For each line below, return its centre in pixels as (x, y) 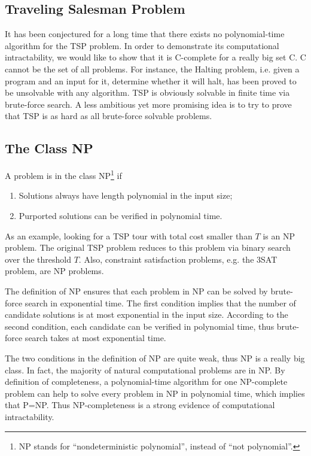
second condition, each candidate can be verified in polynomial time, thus (140, 326)
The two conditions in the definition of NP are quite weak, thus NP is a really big (155, 358)
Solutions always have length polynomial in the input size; (126, 195)
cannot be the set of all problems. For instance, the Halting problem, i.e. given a (152, 69)
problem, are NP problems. (54, 271)
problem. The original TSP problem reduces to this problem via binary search (148, 247)
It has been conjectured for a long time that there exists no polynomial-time (145, 34)
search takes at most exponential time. (95, 338)
